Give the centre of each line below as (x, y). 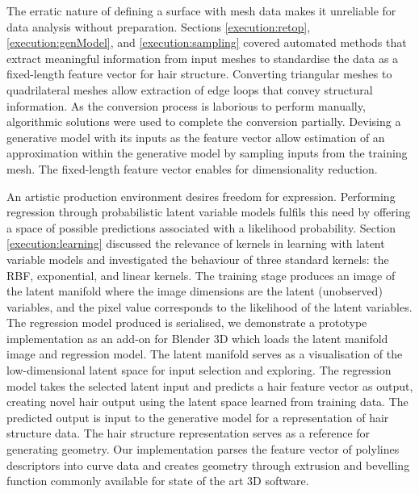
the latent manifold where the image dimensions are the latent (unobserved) (195, 291)
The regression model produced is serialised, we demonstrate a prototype (187, 322)
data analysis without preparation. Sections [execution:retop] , (159, 26)
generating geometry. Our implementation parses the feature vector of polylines (203, 449)
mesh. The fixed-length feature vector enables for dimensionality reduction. (192, 168)
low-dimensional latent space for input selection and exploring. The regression (199, 370)
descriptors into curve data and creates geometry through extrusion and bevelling (208, 465)
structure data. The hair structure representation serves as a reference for (189, 433)
